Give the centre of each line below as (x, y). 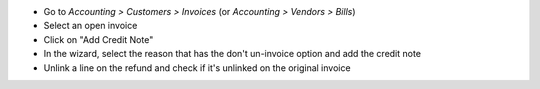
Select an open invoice (90, 26)
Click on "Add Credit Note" (98, 39)
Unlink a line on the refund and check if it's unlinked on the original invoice (197, 67)
